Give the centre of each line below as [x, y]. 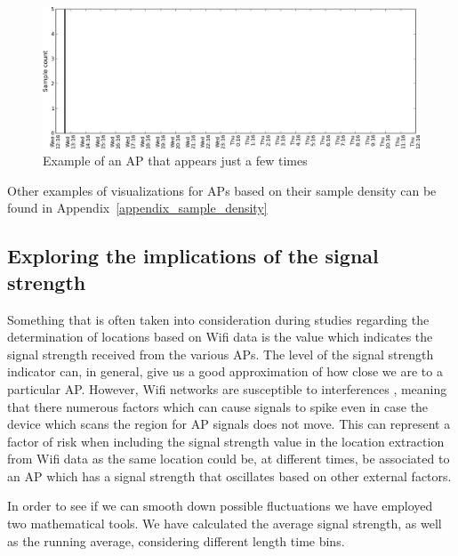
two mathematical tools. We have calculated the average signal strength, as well [225, 524]
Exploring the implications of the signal [193, 256]
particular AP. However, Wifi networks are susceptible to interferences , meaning [227, 388]
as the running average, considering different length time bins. [176, 540]
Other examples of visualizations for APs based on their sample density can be [222, 190]
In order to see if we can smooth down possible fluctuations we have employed [220, 506]
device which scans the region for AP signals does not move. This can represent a [229, 424]
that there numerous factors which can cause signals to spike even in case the [218, 406]
